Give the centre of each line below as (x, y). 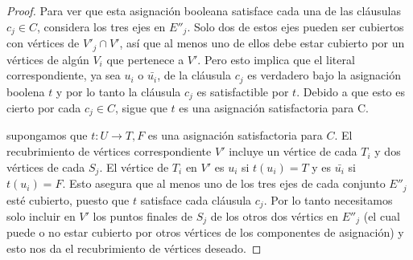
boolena (26, 91)
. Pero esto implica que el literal (276, 59)
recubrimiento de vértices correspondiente (109, 151)
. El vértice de (134, 167)
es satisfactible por (243, 91)
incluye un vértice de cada (293, 151)
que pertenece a (145, 59)
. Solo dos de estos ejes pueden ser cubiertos (295, 26)
